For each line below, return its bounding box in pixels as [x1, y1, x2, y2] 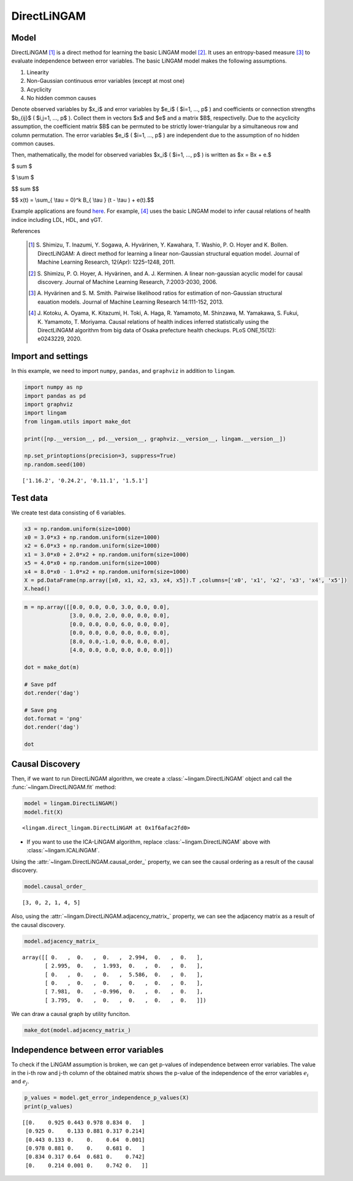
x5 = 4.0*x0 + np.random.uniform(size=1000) [24, 560, 161, 567]
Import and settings [11, 351, 88, 362]
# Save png [24, 706, 57, 714]
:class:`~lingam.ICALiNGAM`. [26, 847, 100, 854]
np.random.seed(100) [24, 461, 86, 468]
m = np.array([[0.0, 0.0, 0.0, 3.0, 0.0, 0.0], [24, 603, 170, 610]
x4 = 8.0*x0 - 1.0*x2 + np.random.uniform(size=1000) [24, 568, 189, 575]
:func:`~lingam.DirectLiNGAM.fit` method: [11, 784, 116, 791]
